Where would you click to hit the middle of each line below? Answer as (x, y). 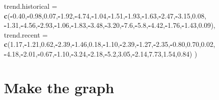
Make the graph (59, 87)
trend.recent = (26, 34)
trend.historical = (31, 6)
